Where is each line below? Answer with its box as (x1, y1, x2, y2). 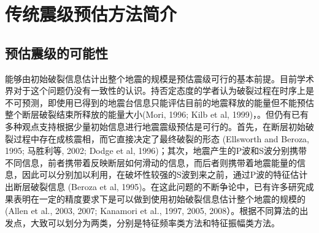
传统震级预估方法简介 (5, 1, 177, 26)
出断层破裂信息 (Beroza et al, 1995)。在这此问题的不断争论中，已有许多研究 (5, 180, 306, 193)
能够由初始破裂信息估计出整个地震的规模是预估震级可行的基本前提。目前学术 (5, 72, 314, 85)
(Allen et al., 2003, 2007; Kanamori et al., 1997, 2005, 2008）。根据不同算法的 (5, 204, 300, 217)
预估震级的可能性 (5, 43, 108, 62)
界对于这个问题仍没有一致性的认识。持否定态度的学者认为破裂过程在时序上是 (5, 84, 314, 97)
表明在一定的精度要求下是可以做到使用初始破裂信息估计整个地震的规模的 (13, 192, 306, 205)
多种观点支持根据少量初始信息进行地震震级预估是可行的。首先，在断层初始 (5, 120, 306, 132)
